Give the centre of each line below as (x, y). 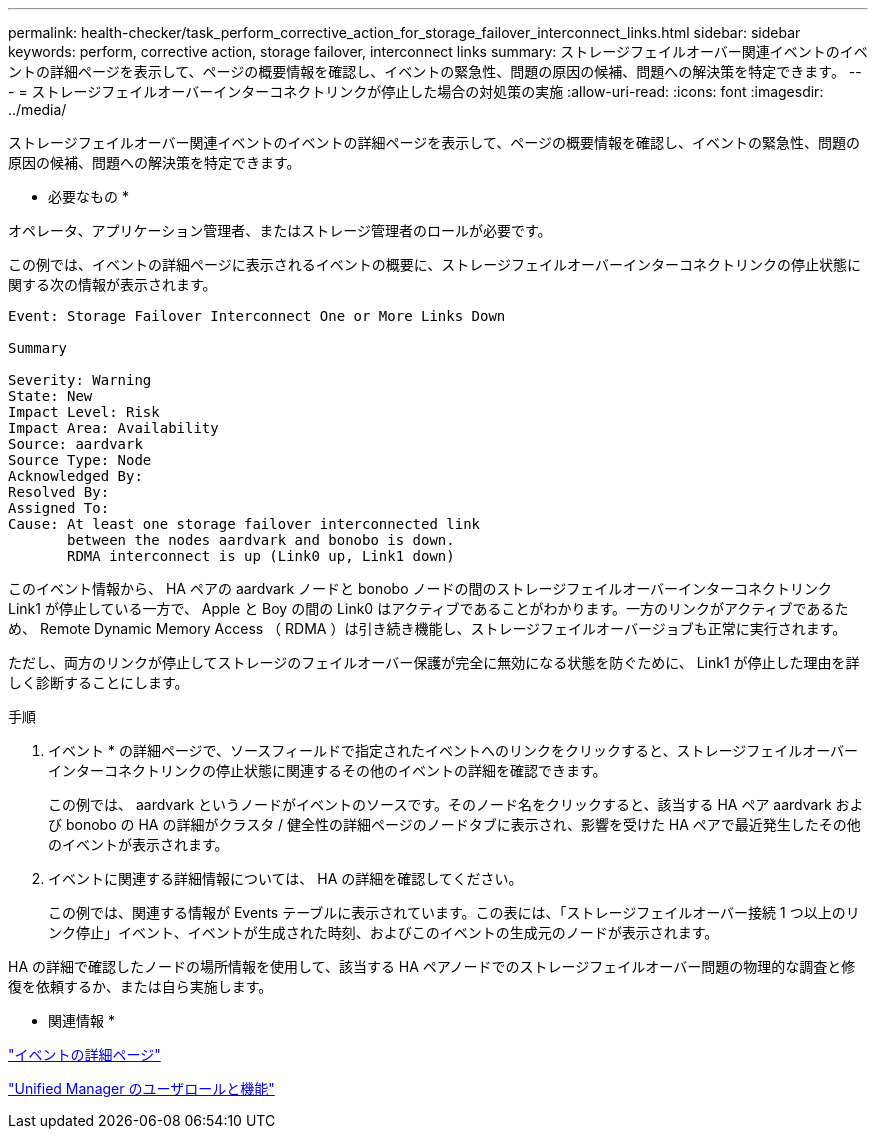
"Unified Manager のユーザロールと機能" (141, 1088)
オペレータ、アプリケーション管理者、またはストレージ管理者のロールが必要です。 (280, 230)
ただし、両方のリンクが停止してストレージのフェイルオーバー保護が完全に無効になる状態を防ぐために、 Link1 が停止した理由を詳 (434, 662)
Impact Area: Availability (113, 428)
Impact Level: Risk (84, 412)
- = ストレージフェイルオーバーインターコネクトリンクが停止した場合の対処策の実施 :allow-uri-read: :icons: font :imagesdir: (416, 91)
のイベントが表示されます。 (138, 844)
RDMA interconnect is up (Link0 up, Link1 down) (261, 556)
